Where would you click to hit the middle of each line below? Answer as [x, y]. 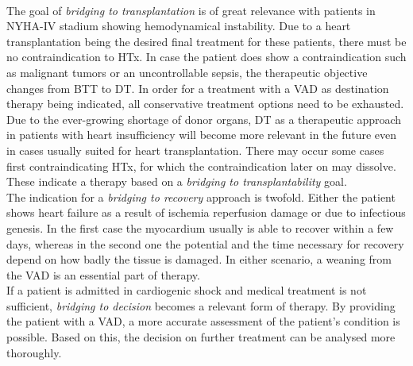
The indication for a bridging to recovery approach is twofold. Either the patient [201, 196]
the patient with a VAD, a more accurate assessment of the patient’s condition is [203, 321]
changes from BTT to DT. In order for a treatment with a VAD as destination [198, 88]
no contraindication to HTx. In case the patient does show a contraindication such [206, 57]
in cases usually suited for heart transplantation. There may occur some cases [195, 150]
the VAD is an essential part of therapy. [103, 274]
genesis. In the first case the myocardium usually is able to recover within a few [200, 227]
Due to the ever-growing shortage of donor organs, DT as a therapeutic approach [204, 119]
